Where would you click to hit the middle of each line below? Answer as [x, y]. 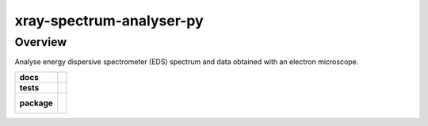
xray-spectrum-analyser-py [109, 21]
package [36, 103]
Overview [41, 42]
